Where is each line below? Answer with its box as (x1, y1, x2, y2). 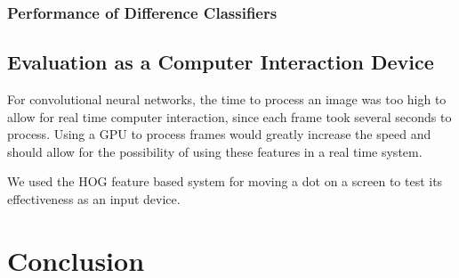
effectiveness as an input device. (7, 190, 181, 208)
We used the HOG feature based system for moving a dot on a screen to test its (7, 172, 443, 191)
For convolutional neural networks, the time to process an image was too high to (7, 90, 447, 109)
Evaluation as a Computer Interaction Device (7, 48, 434, 76)
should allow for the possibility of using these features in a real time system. (7, 142, 423, 160)
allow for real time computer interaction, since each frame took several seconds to (7, 107, 452, 126)
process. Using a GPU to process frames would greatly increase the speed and (7, 125, 431, 143)
